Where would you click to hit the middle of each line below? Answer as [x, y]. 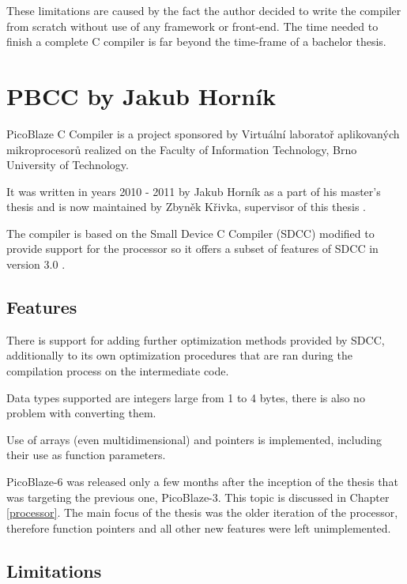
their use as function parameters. [86, 455]
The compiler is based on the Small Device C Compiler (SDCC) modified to [190, 233]
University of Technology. [68, 165]
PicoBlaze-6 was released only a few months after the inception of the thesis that [202, 482]
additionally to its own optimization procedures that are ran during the [179, 355]
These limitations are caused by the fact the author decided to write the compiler [204, 10]
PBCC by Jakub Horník [141, 95]
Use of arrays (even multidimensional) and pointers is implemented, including [194, 439]
